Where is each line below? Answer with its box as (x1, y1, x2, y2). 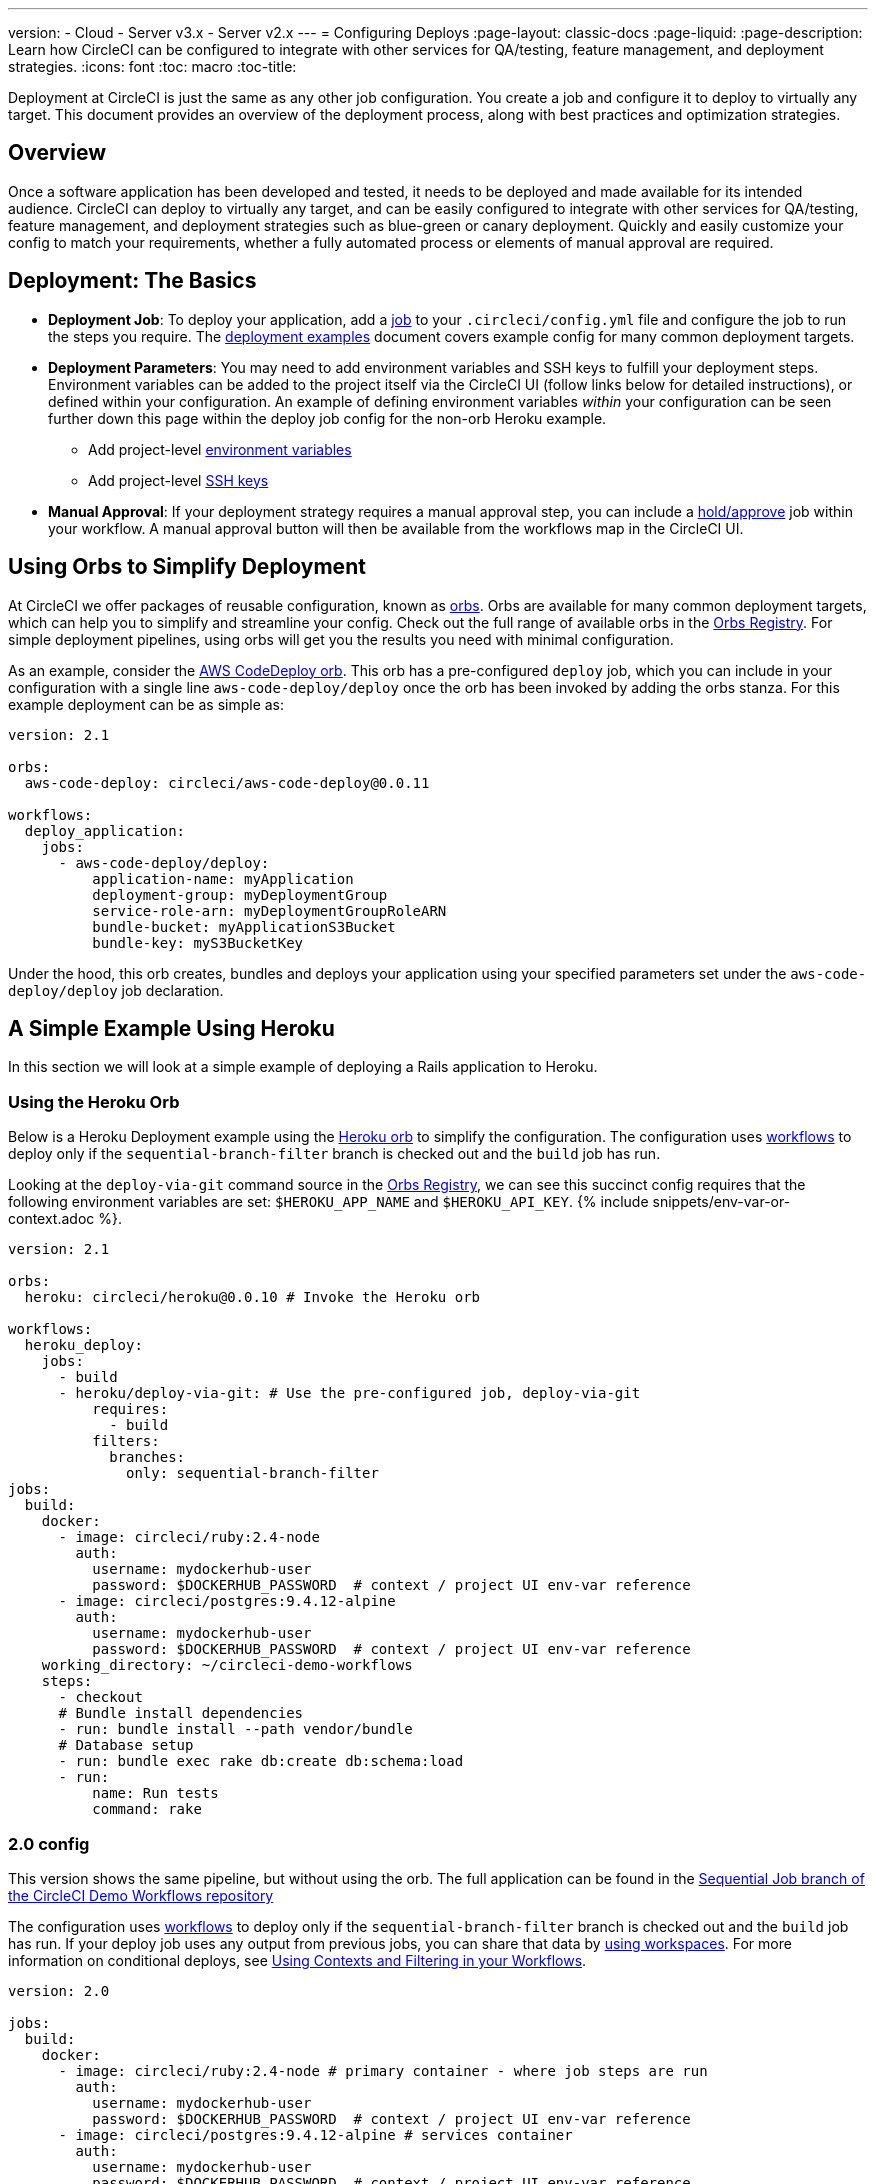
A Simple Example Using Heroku (8, 1015, 335, 1041)
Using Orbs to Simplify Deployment (8, 554, 366, 580)
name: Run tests (92, 1785, 219, 1802)
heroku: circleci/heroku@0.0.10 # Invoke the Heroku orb (24, 1289, 481, 1306)
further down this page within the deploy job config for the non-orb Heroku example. (48, 409, 607, 427)
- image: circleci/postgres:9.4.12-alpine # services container (58, 2126, 573, 2143)
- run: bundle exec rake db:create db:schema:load (58, 1753, 464, 1770)
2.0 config (8, 1833, 90, 1854)
